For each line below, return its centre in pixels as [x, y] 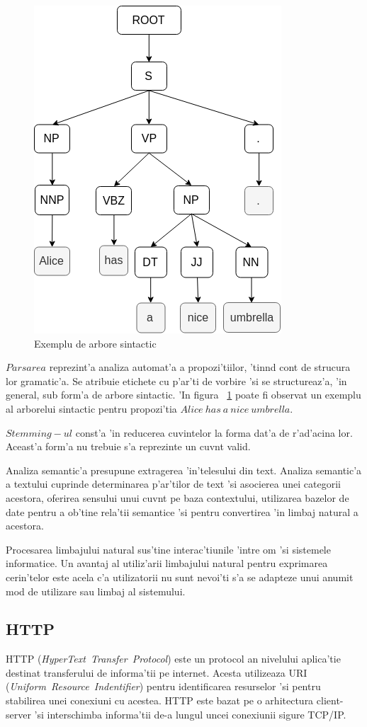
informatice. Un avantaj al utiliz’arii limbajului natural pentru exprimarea [167, 563]
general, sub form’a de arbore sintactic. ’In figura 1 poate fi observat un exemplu [183, 395]
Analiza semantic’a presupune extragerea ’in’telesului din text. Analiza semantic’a [184, 470]
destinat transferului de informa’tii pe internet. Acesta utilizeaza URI [157, 672]
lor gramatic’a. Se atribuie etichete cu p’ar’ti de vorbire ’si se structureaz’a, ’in [176, 380]
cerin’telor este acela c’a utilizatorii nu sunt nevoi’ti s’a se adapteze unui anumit [180, 577]
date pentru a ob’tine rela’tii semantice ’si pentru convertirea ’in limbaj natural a [182, 511]
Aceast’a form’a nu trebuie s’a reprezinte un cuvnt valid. [128, 446]
